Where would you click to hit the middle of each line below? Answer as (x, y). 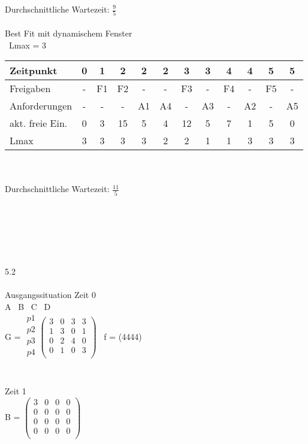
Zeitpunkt (34, 71)
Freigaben (30, 89)
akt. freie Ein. (39, 123)
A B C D (28, 306)
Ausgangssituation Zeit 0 (50, 295)
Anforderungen (41, 106)
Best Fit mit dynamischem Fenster (69, 33)
